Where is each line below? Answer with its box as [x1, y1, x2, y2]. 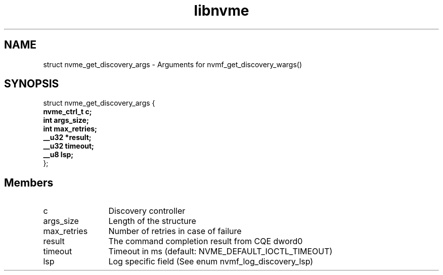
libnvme [194, 2, 249, 19]
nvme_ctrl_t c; [43, 107, 92, 116]
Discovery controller [108, 206, 186, 216]
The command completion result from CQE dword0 [108, 236, 303, 247]
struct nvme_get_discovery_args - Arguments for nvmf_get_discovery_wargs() [43, 60, 302, 69]
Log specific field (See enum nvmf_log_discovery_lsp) [108, 256, 314, 267]
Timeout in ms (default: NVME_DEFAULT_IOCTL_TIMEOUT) [108, 246, 333, 257]
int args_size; [43, 116, 89, 125]
